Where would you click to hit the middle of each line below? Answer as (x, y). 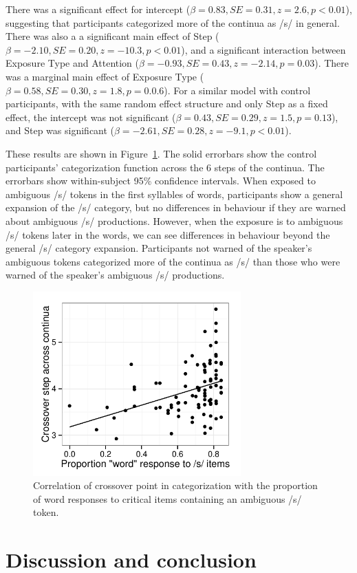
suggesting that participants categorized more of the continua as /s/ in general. (173, 22)
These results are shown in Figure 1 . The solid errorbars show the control (161, 153)
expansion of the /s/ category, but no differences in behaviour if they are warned (176, 207)
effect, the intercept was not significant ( (91, 117)
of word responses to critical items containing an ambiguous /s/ (167, 498)
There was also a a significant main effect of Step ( (112, 36)
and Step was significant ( (60, 130)
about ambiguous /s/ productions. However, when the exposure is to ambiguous (174, 220)
